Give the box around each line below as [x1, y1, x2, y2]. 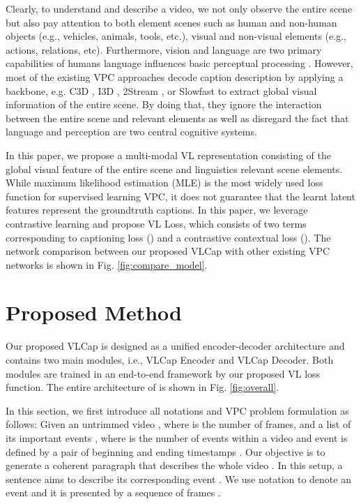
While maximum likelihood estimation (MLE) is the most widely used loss [6, 175, 323, 190]
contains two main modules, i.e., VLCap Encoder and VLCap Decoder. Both [6, 353, 334, 366]
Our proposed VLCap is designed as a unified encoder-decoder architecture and [6, 339, 345, 353]
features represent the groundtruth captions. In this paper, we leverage [6, 202, 308, 217]
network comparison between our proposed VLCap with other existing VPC [6, 244, 330, 258]
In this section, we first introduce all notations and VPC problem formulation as [6, 403, 349, 417]
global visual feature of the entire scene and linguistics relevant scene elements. [6, 161, 343, 176]
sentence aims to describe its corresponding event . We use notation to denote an [6, 471, 351, 486]
